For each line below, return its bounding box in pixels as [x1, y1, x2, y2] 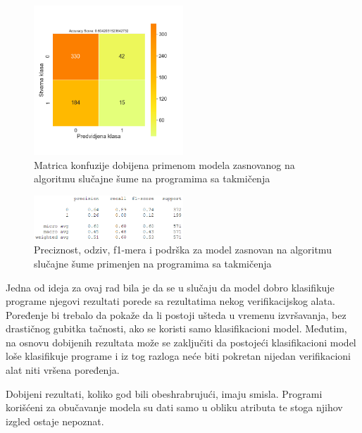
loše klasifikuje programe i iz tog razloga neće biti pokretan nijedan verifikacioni [6, 349, 351, 363]
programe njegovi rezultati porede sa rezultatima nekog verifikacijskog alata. [6, 294, 335, 308]
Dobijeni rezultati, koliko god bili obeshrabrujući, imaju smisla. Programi [6, 386, 323, 401]
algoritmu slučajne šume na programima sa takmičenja [34, 171, 270, 186]
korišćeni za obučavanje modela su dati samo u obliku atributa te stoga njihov [6, 400, 343, 415]
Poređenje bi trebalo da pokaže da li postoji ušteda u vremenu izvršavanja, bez [6, 307, 347, 322]
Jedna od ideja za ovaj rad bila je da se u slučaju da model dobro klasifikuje [6, 280, 335, 294]
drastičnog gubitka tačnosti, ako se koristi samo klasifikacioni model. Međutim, [6, 321, 347, 336]
